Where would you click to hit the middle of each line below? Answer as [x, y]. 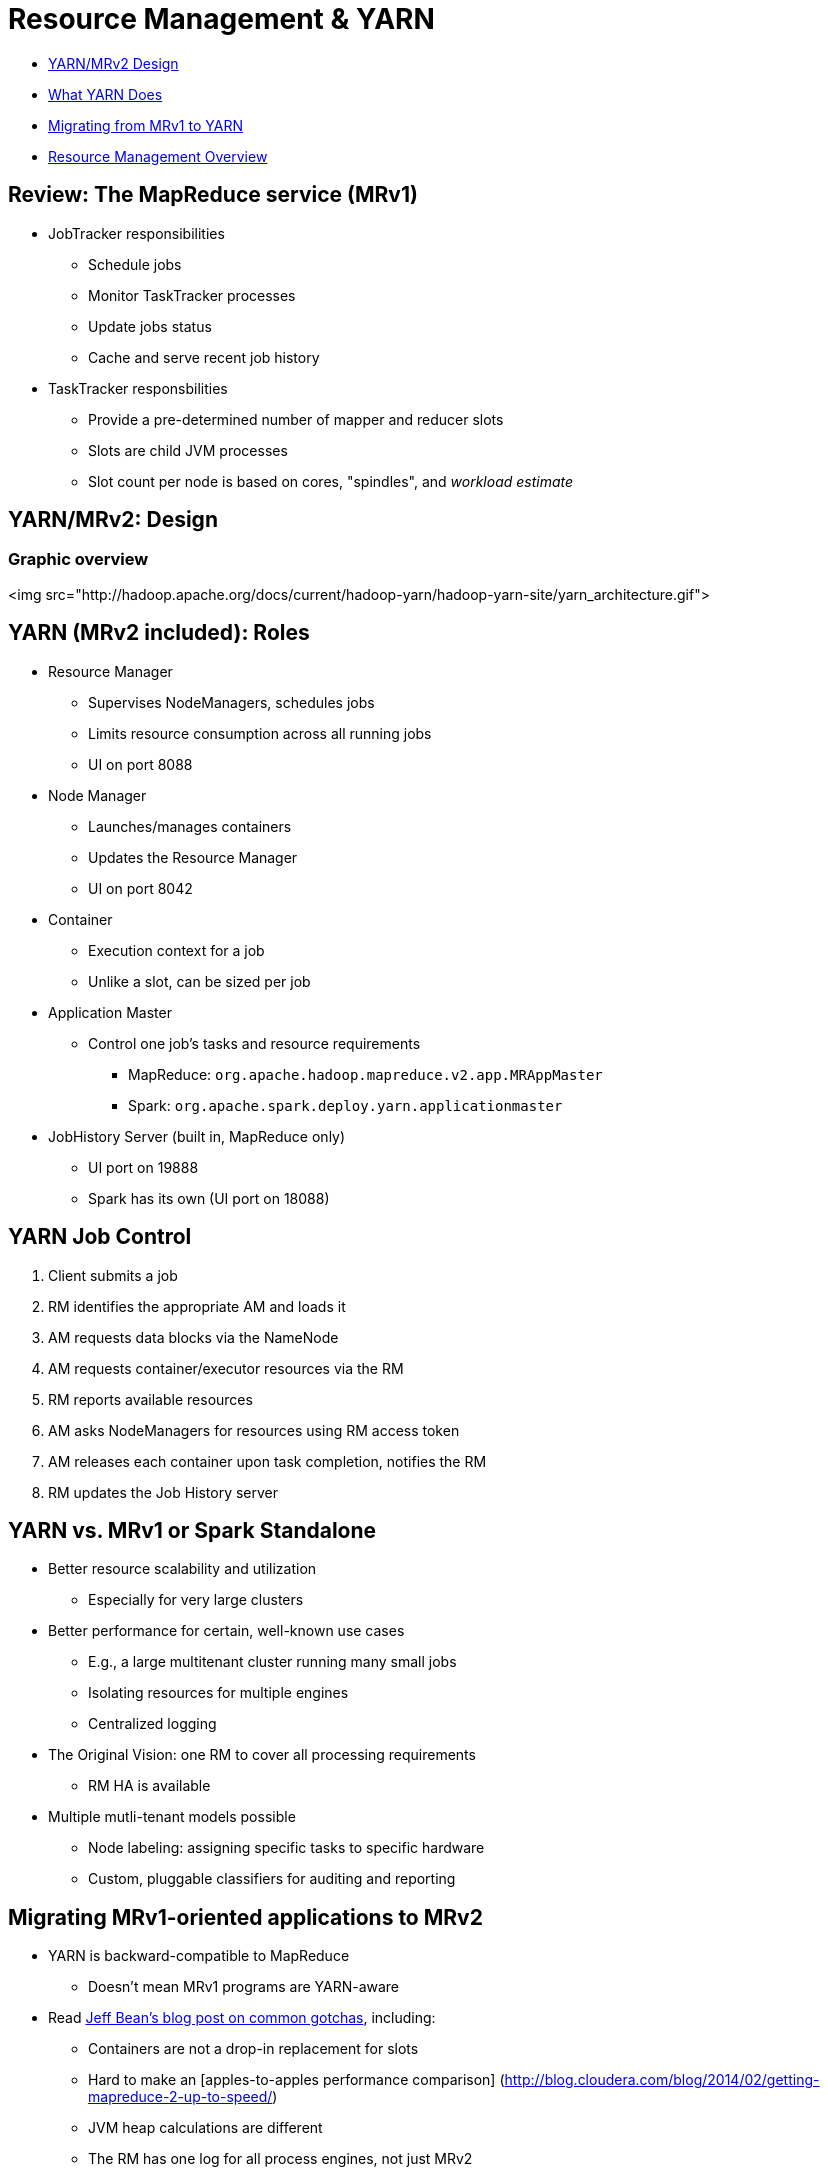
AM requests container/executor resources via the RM [226, 1368]
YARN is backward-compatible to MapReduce [199, 1956]
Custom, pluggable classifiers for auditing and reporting [272, 1879]
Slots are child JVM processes [188, 450]
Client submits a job [113, 1275]
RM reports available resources [150, 1399]
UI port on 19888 [143, 1167]
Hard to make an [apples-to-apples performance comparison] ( [296, 2080]
